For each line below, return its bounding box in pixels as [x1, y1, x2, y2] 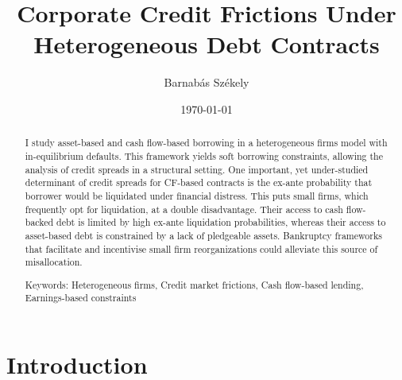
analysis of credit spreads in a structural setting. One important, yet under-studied [25, 162, 369, 176]
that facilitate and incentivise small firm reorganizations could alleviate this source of [25, 242, 378, 255]
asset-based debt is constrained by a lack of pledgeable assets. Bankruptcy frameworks [25, 228, 382, 242]
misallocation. [25, 255, 83, 269]
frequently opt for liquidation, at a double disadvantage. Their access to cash [25, 202, 343, 215]
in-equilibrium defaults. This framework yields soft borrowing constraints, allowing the [25, 149, 383, 162]
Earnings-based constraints [25, 291, 137, 304]
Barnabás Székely [164, 74, 249, 91]
